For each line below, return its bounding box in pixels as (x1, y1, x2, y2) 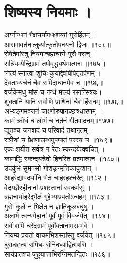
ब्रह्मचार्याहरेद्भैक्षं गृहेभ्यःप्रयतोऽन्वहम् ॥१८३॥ (4, 192, 109, 202)
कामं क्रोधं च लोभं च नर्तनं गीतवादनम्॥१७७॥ (4, 115, 115, 125)
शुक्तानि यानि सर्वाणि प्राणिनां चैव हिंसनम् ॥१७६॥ (4, 96, 123, 106)
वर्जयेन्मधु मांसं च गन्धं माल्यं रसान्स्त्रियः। (4, 87, 102, 97)
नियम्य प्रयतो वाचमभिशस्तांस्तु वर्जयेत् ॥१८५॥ (4, 229, 116, 240)
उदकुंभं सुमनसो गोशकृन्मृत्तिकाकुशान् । (4, 163, 98, 173)
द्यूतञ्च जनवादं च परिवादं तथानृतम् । (4, 125, 95, 135)
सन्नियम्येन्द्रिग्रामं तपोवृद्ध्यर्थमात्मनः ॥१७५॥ (4, 58, 105, 68)
